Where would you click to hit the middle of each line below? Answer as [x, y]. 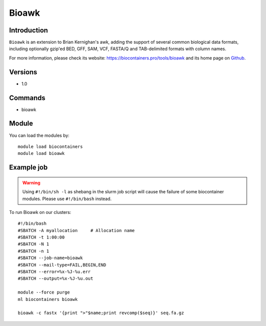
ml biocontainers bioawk [48, 299]
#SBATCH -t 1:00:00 [41, 237]
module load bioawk [41, 153]
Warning [31, 182]
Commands [27, 98]
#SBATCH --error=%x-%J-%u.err [54, 272]
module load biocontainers [50, 147]
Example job [28, 167]
